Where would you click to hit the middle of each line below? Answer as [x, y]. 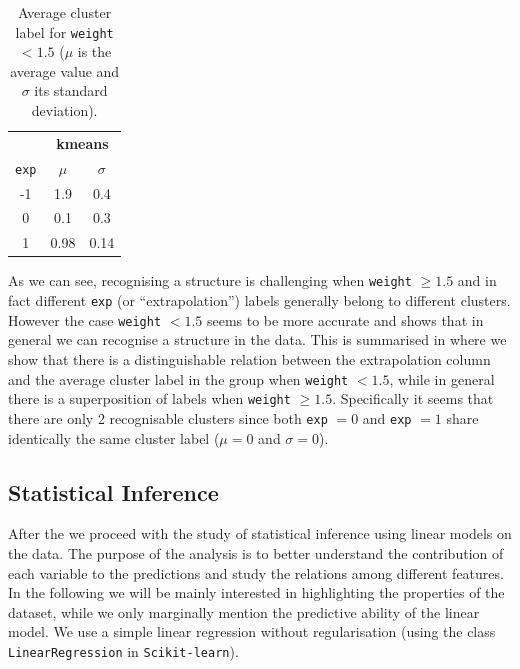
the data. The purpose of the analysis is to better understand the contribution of [256, 552]
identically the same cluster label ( [114, 437]
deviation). [64, 110]
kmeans [82, 142]
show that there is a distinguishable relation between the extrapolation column [249, 358]
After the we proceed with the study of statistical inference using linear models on [260, 533]
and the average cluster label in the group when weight [178, 378]
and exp [387, 417]
